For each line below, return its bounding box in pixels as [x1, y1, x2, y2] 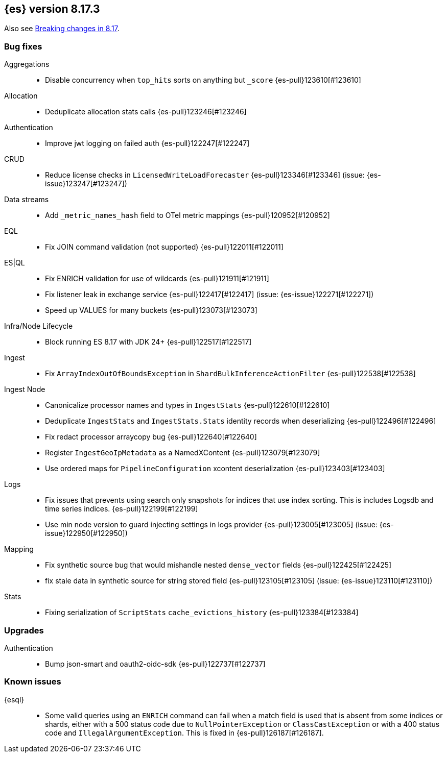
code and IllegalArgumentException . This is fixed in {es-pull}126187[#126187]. [45, 728, 324, 737]
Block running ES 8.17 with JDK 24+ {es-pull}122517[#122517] [45, 337, 252, 347]
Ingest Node [4, 385, 45, 394]
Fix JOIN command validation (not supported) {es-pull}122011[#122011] [45, 242, 284, 252]
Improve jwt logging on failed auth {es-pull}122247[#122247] [45, 139, 250, 148]
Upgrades [4, 625, 44, 636]
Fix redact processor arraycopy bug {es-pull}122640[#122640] [45, 432, 257, 442]
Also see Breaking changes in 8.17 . [4, 24, 120, 33]
